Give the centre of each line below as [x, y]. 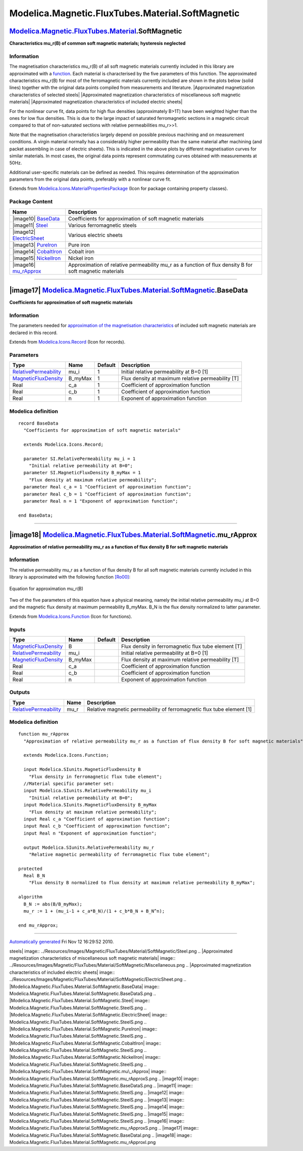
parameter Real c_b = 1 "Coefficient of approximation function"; [107, 494]
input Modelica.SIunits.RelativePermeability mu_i [87, 791]
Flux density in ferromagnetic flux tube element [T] [182, 646]
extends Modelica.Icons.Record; [63, 444]
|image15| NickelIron [37, 258]
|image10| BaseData [36, 219]
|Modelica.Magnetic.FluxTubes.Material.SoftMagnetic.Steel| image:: [80, 1001]
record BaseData [38, 423]
